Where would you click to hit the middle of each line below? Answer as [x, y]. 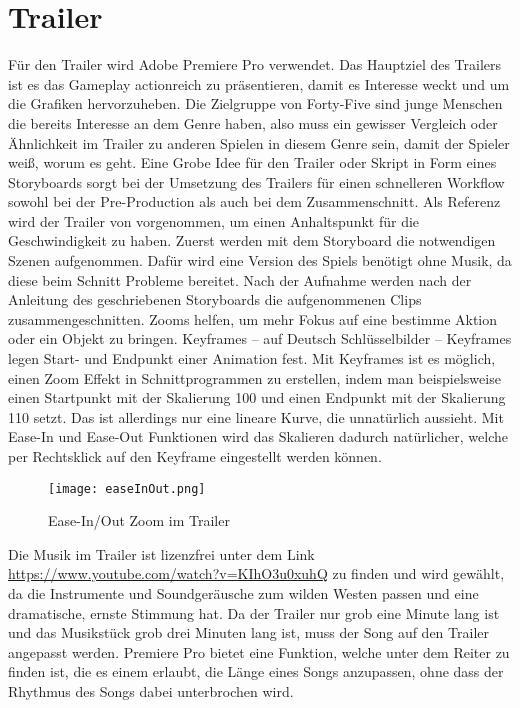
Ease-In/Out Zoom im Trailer [139, 520]
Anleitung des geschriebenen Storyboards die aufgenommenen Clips [215, 299]
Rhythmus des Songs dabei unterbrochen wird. [151, 691]
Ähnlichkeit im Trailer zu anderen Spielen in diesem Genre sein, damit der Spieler [259, 142]
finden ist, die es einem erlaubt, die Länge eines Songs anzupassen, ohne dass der [256, 671]
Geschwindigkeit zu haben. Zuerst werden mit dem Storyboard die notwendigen [252, 240]
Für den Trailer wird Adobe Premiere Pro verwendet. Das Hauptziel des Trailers [255, 64]
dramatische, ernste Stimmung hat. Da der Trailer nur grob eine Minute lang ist [254, 612]
